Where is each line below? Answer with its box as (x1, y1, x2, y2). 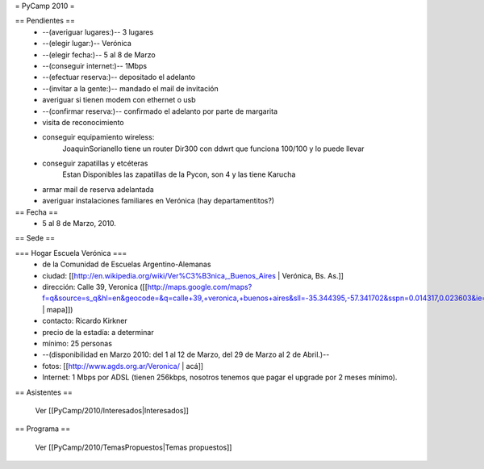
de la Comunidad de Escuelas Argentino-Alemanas (42, 259, 211, 270)
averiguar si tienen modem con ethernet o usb (42, 95, 197, 105)
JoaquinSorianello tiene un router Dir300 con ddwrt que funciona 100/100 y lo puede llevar (62, 144, 365, 153)
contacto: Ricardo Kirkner (42, 316, 128, 326)
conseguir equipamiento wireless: (42, 132, 155, 142)
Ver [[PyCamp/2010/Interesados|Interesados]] (35, 405, 190, 415)
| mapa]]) (42, 304, 73, 314)
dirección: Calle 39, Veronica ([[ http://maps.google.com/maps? (42, 282, 252, 291)
